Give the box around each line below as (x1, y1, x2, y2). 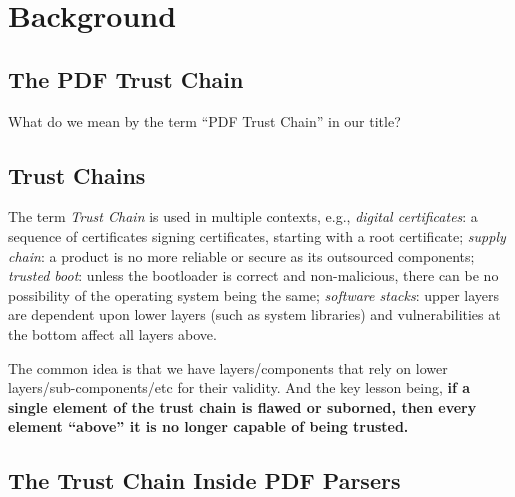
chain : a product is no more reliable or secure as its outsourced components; (8, 245, 475, 266)
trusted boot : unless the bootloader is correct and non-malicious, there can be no (8, 265, 499, 286)
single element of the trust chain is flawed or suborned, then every (8, 396, 477, 417)
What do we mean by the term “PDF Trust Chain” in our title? (8, 110, 401, 131)
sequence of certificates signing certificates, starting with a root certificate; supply (8, 225, 506, 246)
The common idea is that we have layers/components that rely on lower (8, 357, 448, 378)
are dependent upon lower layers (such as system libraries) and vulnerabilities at (8, 304, 501, 325)
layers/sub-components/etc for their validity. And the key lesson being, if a (8, 377, 471, 398)
